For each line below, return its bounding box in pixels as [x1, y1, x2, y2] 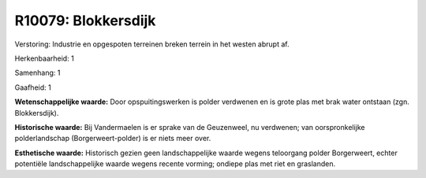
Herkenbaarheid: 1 [14, 54, 74, 63]
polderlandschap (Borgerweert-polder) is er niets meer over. [14, 134, 211, 143]
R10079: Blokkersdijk [14, 12, 156, 29]
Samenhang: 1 [14, 68, 61, 78]
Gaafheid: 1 [14, 83, 51, 92]
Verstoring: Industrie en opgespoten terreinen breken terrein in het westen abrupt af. [14, 39, 290, 49]
